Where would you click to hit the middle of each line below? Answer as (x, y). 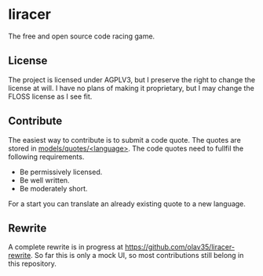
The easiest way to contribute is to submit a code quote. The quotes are (124, 140)
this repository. (33, 263)
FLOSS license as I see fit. (50, 96)
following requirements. (46, 156)
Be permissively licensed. (61, 172)
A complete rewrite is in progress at (66, 247)
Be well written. (44, 180)
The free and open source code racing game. (82, 36)
